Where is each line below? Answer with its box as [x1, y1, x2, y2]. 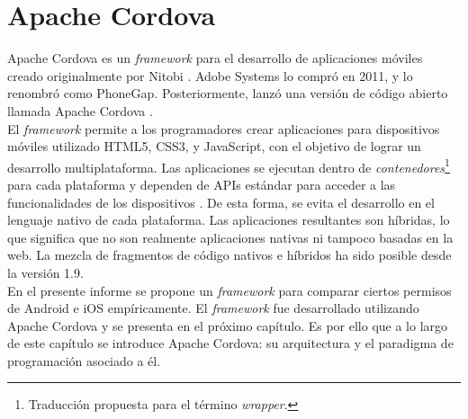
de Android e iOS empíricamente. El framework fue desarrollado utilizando [7, 299, 419, 317]
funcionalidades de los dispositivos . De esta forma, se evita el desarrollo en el [7, 192, 435, 211]
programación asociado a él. [7, 351, 161, 370]
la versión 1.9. [7, 263, 84, 281]
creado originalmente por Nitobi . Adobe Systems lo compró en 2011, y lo [7, 66, 413, 85]
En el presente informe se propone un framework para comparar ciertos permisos [7, 281, 452, 299]
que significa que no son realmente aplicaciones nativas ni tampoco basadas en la [7, 227, 454, 246]
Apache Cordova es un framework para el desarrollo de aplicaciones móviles [7, 49, 423, 67]
